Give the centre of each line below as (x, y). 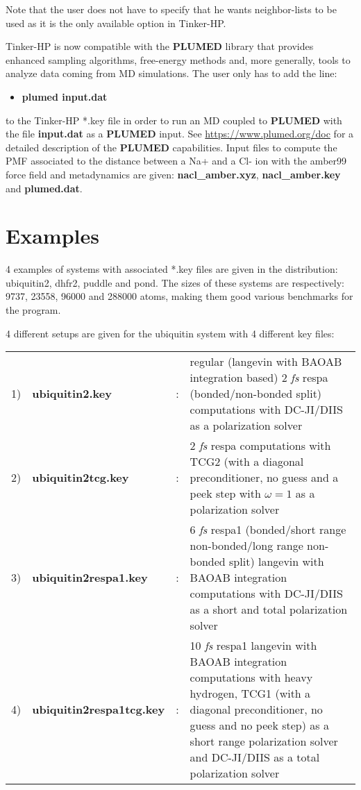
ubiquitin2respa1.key (90, 578)
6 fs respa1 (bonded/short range (268, 530)
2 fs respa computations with (260, 446)
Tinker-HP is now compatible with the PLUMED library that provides (160, 46)
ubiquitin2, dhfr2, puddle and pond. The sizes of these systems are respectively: (175, 282)
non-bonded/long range (246, 546)
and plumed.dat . (44, 188)
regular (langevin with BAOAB (266, 362)
